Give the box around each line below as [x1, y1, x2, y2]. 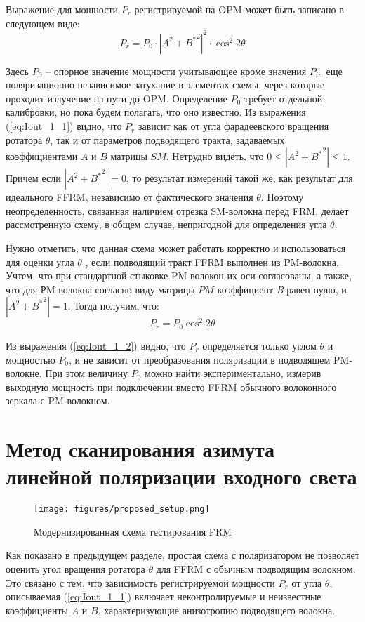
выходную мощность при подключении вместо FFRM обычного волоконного [6, 379, 337, 394]
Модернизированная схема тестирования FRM [34, 524, 232, 538]
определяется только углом [202, 338, 317, 352]
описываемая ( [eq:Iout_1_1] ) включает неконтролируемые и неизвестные [6, 589, 321, 604]
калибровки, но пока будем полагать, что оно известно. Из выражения [6, 105, 306, 119]
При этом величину [45, 366, 128, 381]
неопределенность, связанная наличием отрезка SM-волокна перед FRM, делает [6, 203, 349, 218]
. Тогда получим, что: [67, 298, 159, 313]
